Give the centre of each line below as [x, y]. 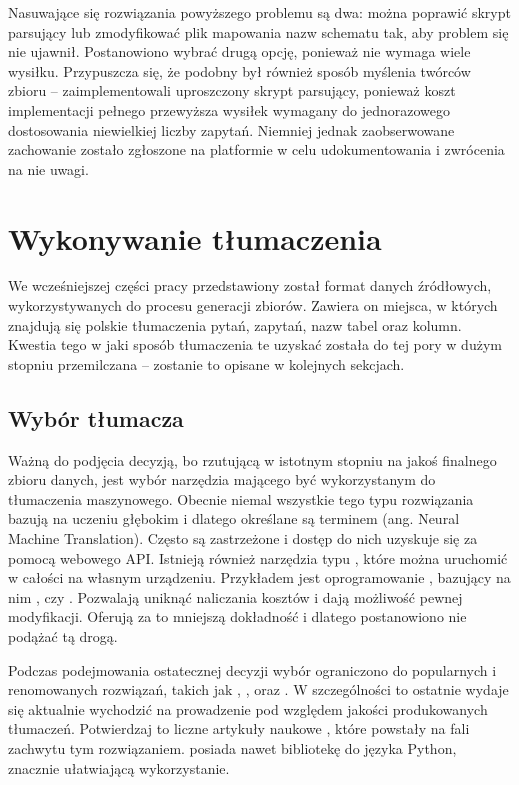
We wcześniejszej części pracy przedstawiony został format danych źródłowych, [250, 285]
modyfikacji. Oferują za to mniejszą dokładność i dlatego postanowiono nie [237, 616]
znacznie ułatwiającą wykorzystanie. [119, 767]
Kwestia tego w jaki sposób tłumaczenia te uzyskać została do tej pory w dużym [255, 344]
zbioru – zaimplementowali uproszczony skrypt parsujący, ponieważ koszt [232, 90]
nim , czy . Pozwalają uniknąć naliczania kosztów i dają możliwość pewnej [235, 596]
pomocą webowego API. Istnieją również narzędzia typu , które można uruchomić [258, 557]
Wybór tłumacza [96, 417]
